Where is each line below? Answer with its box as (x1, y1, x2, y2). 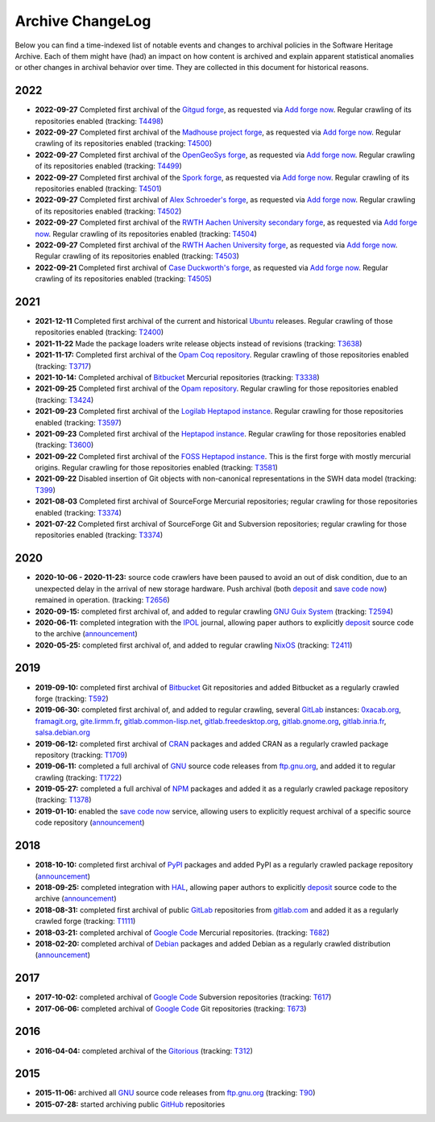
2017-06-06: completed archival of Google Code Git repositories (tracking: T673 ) (35, 1004, 307, 1013)
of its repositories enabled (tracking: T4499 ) (35, 161, 183, 171)
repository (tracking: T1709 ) (35, 750, 128, 760)
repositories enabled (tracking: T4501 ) (35, 184, 162, 193)
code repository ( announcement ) (35, 818, 145, 827)
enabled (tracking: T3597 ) (35, 417, 122, 427)
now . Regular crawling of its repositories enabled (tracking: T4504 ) (35, 229, 258, 238)
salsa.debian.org (35, 727, 90, 737)
